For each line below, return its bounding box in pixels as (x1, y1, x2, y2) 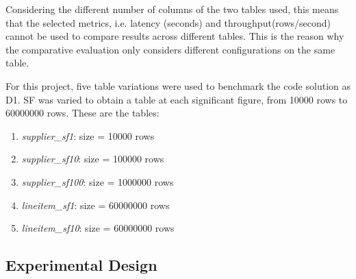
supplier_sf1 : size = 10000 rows (21, 128, 155, 143)
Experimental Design (5, 254, 157, 276)
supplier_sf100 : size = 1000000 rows (21, 174, 174, 189)
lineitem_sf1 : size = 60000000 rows (21, 197, 170, 212)
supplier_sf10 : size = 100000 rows (21, 151, 164, 166)
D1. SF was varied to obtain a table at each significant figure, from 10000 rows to (5, 92, 348, 106)
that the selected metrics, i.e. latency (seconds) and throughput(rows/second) (5, 15, 331, 29)
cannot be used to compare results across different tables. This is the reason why (5, 29, 344, 43)
